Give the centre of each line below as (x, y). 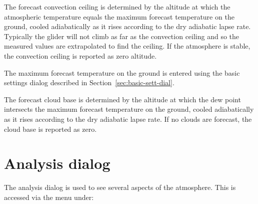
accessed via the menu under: (49, 197)
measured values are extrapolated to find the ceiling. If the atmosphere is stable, (127, 46)
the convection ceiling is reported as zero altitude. (80, 55)
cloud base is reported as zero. (50, 129)
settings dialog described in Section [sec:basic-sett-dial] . (89, 82)
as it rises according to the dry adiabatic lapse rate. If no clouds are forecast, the (128, 119)
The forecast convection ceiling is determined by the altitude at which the (117, 7)
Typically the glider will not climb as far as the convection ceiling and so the (122, 36)
